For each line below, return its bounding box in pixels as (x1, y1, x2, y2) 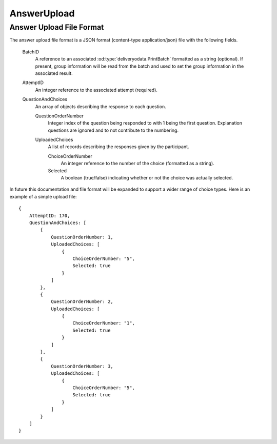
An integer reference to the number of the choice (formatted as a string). (61, 160, 215, 167)
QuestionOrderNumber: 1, (51, 234, 114, 240)
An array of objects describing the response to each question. (35, 103, 166, 110)
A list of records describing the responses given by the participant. (48, 144, 189, 150)
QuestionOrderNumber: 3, (51, 363, 114, 369)
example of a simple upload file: (9, 193, 77, 199)
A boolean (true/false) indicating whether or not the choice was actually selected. (61, 175, 233, 181)
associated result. (35, 70, 73, 76)
